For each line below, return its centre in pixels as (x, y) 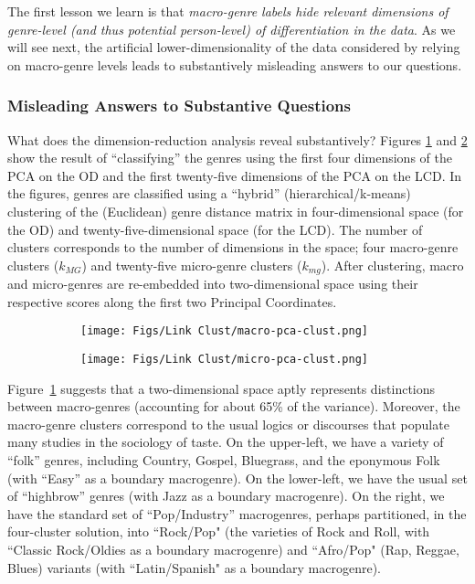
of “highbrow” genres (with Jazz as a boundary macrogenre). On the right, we (226, 496)
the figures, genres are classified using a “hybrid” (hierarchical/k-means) (209, 193)
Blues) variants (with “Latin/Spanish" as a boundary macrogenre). (195, 567)
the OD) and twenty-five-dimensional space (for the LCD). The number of (215, 229)
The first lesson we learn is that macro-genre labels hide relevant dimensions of (228, 11)
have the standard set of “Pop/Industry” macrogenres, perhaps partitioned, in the (237, 513)
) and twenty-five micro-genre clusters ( (192, 265)
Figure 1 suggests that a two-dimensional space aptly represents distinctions (222, 388)
